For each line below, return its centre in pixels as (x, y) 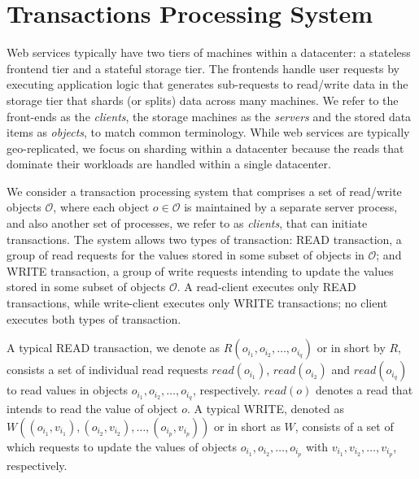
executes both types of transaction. (94, 318)
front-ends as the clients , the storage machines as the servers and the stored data (209, 116)
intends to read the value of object (92, 409)
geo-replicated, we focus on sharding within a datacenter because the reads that (205, 148)
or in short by (351, 348)
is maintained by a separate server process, (291, 207)
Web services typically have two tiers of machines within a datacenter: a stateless (209, 52)
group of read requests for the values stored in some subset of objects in (185, 255)
